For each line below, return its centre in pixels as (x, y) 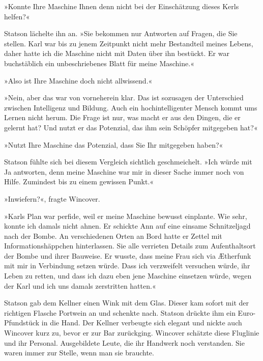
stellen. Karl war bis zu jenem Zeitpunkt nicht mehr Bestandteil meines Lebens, (129, 43)
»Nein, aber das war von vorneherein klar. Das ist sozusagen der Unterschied (124, 98)
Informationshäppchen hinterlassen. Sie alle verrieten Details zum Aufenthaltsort (130, 246)
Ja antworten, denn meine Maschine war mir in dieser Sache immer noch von (124, 171)
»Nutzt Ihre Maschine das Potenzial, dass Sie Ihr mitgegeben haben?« (114, 144)
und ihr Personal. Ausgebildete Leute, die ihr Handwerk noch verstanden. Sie (124, 342)
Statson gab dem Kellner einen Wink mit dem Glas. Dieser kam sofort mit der (127, 303)
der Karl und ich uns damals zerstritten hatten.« (80, 285)
